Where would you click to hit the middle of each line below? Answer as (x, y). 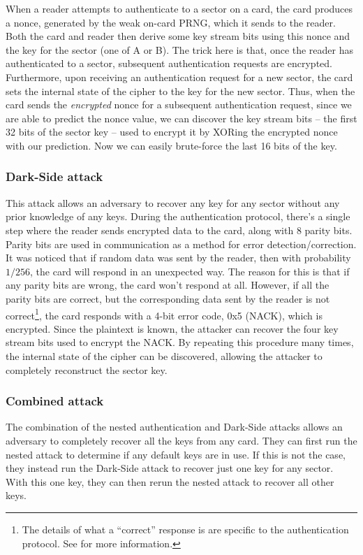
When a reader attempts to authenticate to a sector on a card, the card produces (179, 8)
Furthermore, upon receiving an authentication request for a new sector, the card (179, 77)
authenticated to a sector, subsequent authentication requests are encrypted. (169, 63)
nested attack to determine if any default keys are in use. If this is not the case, (176, 454)
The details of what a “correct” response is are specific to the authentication (185, 529)
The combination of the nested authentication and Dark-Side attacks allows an (174, 427)
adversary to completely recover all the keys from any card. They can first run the (181, 440)
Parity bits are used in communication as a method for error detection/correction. (181, 244)
